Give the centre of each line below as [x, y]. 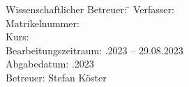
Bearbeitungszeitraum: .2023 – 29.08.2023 [94, 50]
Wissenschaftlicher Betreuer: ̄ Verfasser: [90, 9]
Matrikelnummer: [43, 23]
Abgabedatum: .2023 [50, 64]
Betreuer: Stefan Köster [56, 77]
